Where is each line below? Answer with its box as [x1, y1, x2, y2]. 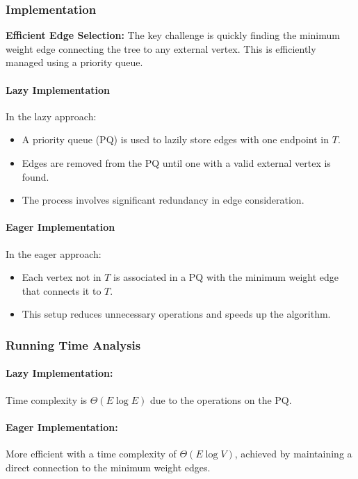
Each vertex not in [22, 270, 101, 284]
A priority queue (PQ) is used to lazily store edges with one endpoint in [22, 132, 329, 147]
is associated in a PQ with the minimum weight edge [113, 270, 339, 284]
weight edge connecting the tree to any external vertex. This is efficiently [6, 41, 316, 56]
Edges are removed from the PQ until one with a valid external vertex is [22, 155, 331, 170]
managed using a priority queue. [6, 55, 143, 70]
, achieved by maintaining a [234, 446, 352, 460]
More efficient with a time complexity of [6, 446, 177, 460]
